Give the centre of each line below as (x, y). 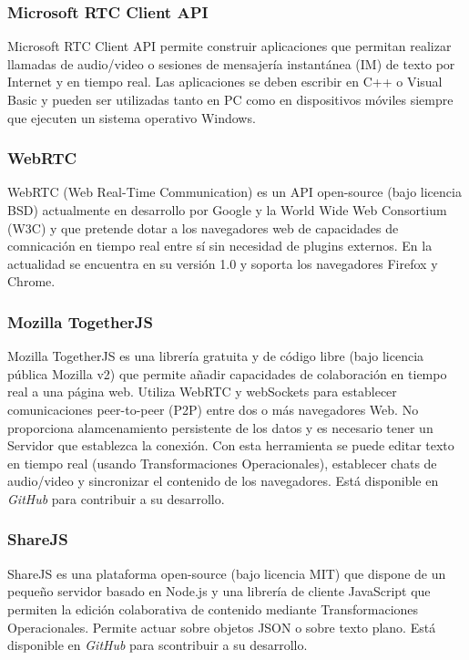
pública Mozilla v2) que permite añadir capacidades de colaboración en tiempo (227, 373)
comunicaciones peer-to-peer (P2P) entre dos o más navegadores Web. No (213, 409)
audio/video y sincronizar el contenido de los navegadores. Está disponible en (223, 481)
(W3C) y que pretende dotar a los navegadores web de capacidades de (203, 227)
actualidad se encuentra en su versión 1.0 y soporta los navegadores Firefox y (223, 263)
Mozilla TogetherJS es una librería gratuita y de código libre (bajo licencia (216, 356)
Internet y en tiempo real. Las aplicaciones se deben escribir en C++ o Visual (225, 82)
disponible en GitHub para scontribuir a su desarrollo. (158, 645)
